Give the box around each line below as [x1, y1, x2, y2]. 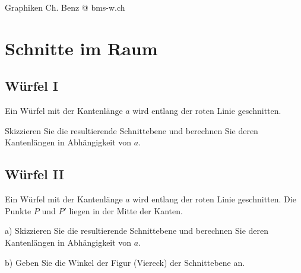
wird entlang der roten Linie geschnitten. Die [132, 193, 296, 205]
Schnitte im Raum [5, 36, 158, 60]
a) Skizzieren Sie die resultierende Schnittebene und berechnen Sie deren [5, 224, 269, 237]
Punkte [5, 204, 31, 217]
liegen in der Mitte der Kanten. [69, 204, 183, 217]
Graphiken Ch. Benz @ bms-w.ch [5, 1, 125, 13]
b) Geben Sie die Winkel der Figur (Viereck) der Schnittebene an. [5, 256, 245, 268]
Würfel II [5, 165, 64, 183]
